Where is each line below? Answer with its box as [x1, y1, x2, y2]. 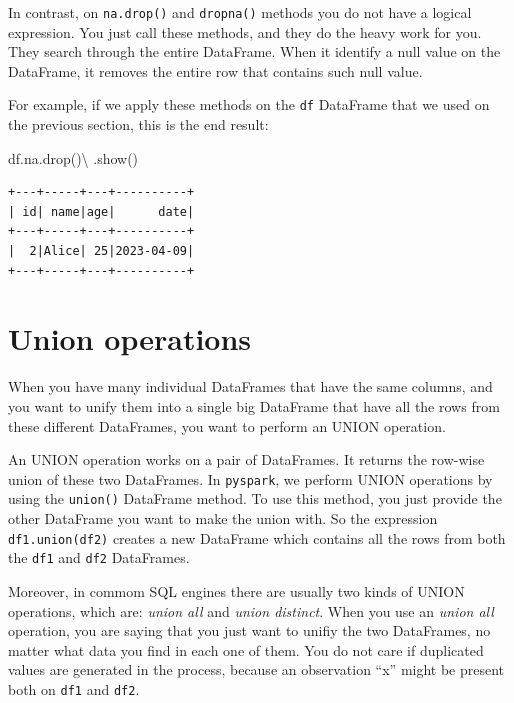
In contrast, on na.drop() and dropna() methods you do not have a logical [8, 2, 472, 22]
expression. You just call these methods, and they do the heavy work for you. [8, 21, 482, 42]
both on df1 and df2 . [8, 678, 140, 699]
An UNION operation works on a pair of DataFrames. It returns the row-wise [8, 449, 485, 470]
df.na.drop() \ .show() [8, 147, 139, 168]
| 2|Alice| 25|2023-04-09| [8, 244, 195, 259]
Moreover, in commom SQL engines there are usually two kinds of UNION [8, 580, 465, 601]
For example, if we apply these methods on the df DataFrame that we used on [8, 94, 490, 115]
